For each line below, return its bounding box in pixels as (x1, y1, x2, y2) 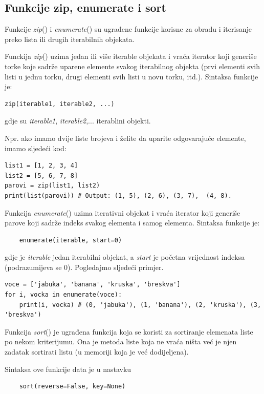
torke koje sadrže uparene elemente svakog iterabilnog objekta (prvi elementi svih (5, 60, 260, 71)
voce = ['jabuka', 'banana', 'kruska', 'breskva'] (5, 281, 181, 288)
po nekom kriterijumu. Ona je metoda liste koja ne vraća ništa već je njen (5, 336, 237, 347)
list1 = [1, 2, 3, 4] (5, 162, 78, 170)
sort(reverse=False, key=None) (19, 383, 126, 390)
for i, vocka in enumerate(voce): (5, 291, 122, 299)
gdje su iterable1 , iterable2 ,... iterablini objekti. (5, 115, 151, 126)
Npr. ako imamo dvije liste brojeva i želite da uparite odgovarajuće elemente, (5, 132, 246, 143)
